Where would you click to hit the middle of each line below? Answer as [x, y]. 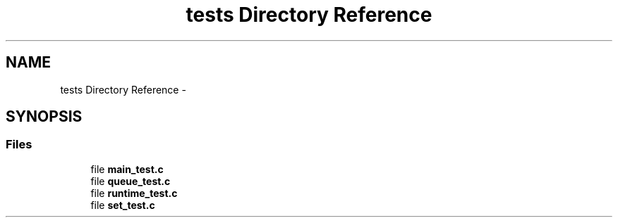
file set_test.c [123, 205]
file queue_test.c [131, 181]
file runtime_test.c [134, 193]
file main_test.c [127, 169]
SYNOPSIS [44, 117]
